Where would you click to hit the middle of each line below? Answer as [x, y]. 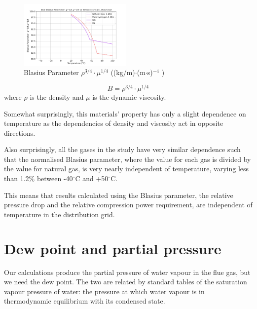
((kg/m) [123, 72]
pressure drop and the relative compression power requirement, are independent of [128, 205]
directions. [20, 133]
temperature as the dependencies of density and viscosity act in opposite [114, 123]
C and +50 [92, 178]
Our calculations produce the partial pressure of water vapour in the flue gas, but [127, 272]
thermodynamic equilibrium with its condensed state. [85, 301]
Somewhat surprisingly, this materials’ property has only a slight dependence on [125, 113]
